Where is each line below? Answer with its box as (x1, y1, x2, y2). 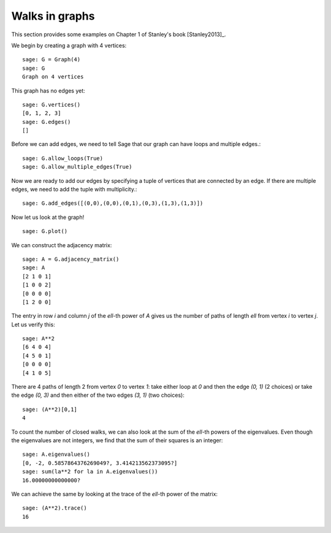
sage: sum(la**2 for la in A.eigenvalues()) (22, 468, 159, 475)
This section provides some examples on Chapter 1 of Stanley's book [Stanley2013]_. (11, 31, 226, 38)
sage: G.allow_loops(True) (22, 155, 104, 162)
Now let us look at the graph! (11, 213, 85, 221)
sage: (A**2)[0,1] (22, 405, 78, 413)
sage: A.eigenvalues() (22, 451, 91, 458)
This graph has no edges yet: (11, 86, 85, 94)
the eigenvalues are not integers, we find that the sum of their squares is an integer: (11, 437, 223, 444)
